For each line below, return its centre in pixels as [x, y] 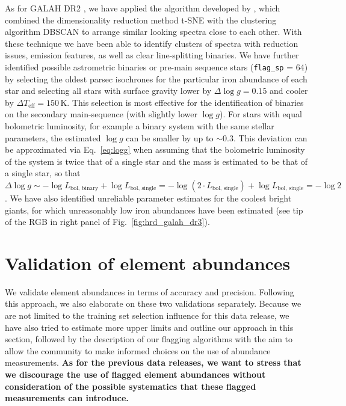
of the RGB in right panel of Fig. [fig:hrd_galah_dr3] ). [107, 222]
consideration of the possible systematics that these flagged [131, 386]
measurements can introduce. [67, 398]
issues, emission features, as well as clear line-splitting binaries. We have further [152, 55]
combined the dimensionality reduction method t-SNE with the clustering [141, 20]
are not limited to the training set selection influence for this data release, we [147, 315]
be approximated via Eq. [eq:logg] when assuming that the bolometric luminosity [155, 149]
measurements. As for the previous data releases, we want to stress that [153, 362]
